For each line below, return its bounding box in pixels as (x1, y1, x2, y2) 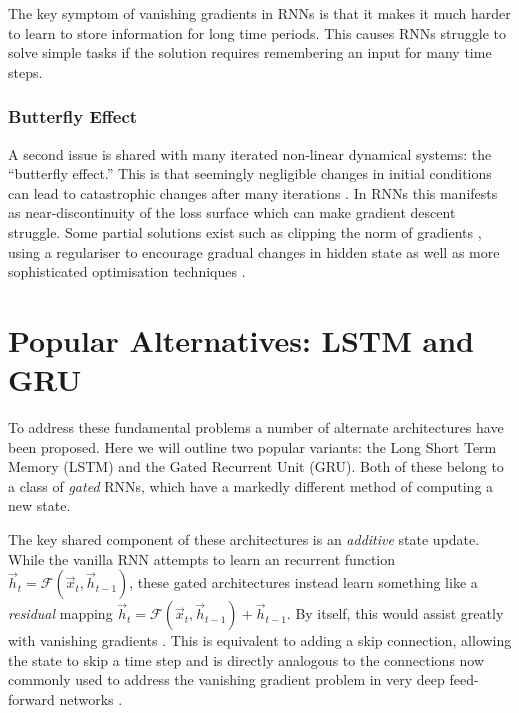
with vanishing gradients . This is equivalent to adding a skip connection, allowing (8, 630, 512, 651)
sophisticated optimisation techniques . (8, 261, 246, 282)
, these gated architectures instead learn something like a (129, 572, 478, 593)
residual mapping (8, 603, 113, 624)
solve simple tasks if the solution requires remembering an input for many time (8, 42, 492, 63)
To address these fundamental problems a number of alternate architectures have (8, 417, 504, 438)
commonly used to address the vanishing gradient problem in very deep (8, 669, 445, 690)
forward (8, 689, 55, 709)
